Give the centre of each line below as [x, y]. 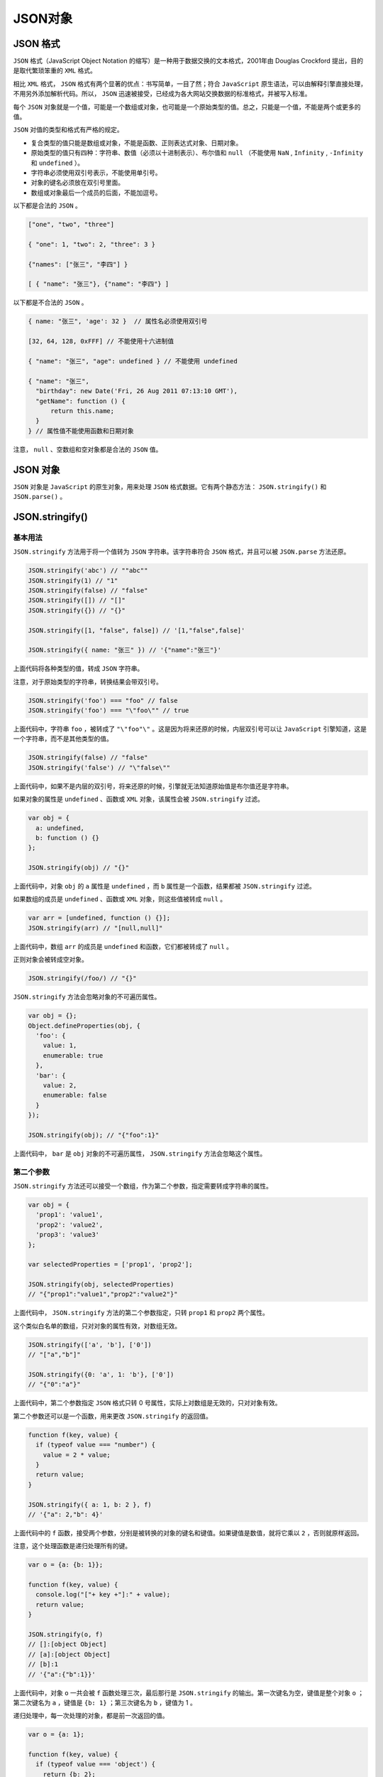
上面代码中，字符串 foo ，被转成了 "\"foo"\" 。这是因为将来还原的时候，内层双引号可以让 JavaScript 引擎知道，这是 [190, 729]
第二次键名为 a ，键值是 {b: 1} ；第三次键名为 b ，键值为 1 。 [105, 1702]
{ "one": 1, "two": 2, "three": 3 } [92, 244]
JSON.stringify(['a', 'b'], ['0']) [90, 1344]
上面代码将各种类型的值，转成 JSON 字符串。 [78, 669]
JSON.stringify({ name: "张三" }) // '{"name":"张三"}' [124, 650]
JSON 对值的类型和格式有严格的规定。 [68, 130]
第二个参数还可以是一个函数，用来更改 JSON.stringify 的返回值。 [112, 1416]
